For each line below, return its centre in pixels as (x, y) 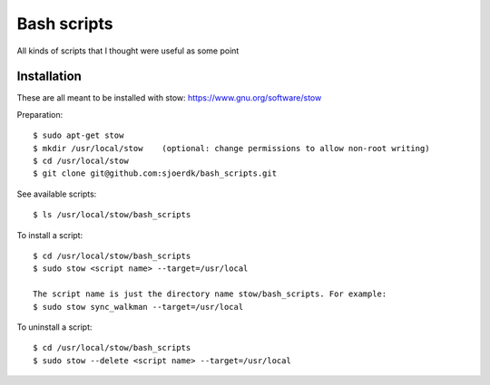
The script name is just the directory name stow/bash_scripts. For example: (210, 294)
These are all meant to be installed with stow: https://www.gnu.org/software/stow (169, 98)
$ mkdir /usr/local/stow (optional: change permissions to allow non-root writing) (231, 148)
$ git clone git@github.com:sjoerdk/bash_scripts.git (155, 173)
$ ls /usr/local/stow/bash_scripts (112, 215)
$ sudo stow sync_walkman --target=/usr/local (138, 307)
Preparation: (40, 114)
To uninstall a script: (54, 327)
